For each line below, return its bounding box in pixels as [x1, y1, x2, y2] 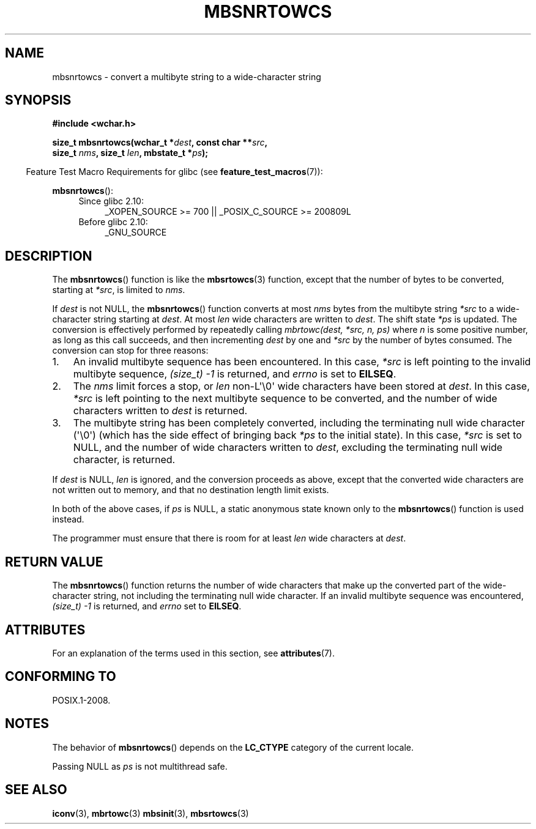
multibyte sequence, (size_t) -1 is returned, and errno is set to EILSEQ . [73, 368, 396, 381]
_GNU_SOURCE [105, 227, 167, 238]
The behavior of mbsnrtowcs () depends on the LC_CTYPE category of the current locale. [52, 742, 414, 753]
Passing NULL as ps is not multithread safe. [52, 760, 228, 771]
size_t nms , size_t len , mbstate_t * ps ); [52, 147, 209, 158]
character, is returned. [73, 453, 176, 466]
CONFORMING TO [5, 669, 116, 685]
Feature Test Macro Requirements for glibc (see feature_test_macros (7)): [26, 166, 323, 177]
